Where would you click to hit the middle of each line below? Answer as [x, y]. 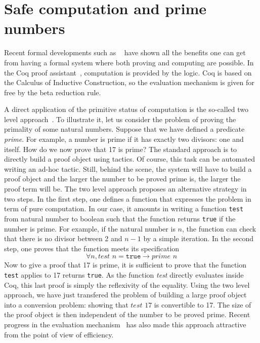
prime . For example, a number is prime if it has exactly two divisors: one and [124, 139]
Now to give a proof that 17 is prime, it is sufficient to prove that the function [125, 265]
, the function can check [219, 228]
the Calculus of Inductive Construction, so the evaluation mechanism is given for [129, 82]
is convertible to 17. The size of [203, 304]
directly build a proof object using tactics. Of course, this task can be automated [129, 159]
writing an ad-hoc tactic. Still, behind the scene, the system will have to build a [128, 168]
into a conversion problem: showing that [66, 304]
